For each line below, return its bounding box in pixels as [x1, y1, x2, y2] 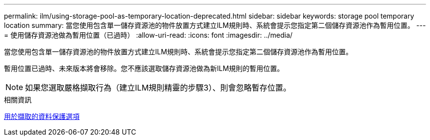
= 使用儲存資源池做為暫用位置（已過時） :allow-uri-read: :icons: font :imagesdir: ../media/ [4, 31, 293, 39]
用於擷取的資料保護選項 [4, 112, 80, 120]
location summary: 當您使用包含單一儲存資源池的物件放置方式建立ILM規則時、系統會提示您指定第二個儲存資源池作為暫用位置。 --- [4, 21, 426, 29]
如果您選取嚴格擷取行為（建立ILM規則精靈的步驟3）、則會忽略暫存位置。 [25, 83, 291, 93]
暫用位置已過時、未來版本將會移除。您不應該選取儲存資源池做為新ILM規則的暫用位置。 [4, 64, 284, 72]
